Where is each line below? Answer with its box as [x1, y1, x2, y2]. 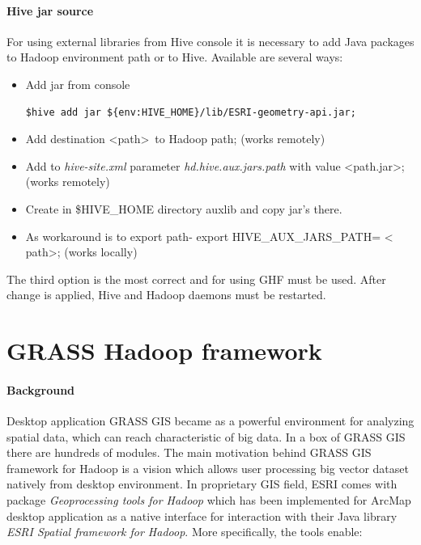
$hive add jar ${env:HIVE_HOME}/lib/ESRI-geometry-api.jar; [25, 106, 356, 118]
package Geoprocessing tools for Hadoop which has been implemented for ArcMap [6, 492, 411, 509]
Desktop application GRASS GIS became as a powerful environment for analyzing [6, 412, 415, 429]
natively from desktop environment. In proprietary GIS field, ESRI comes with [6, 475, 398, 492]
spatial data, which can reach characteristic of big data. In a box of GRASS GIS [6, 428, 406, 445]
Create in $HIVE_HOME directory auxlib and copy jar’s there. [25, 200, 342, 217]
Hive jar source [6, 2, 94, 19]
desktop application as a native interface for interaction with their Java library [6, 507, 398, 524]
